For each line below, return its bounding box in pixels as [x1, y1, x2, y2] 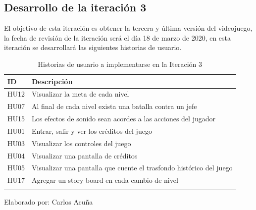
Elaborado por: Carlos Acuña [4, 196, 93, 207]
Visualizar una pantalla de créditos [32, 150, 138, 160]
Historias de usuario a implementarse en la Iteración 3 [38, 58, 202, 69]
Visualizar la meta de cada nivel [32, 89, 129, 99]
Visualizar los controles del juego [32, 138, 131, 148]
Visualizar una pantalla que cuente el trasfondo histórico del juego [32, 162, 233, 173]
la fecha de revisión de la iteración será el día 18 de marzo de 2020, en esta [4, 32, 231, 43]
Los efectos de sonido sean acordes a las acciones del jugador [32, 113, 215, 124]
